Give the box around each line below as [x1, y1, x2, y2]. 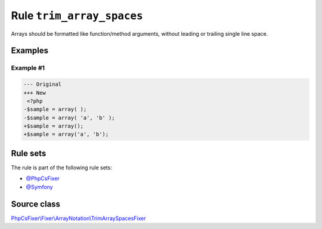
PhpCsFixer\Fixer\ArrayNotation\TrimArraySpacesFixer [11, 215, 146, 222]
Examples [11, 45, 49, 56]
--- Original [23, 81, 62, 88]
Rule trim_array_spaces [11, 9, 143, 22]
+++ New [23, 89, 46, 96]
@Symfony [26, 183, 53, 190]
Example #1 [11, 64, 45, 72]
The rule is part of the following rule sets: [11, 164, 113, 171]
